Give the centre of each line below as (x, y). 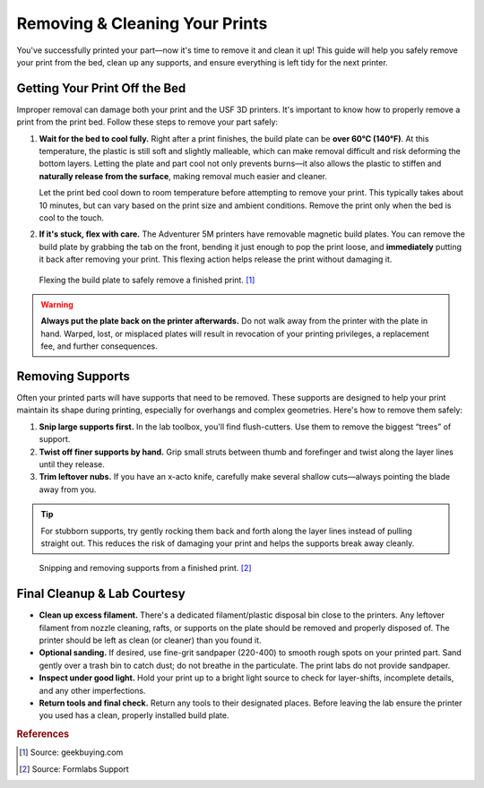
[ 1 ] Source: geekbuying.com (71, 752)
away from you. (68, 489)
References (43, 734)
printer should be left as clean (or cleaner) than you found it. (150, 640)
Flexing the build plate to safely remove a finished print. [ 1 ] (147, 280)
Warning (57, 304)
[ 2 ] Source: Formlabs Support (74, 769)
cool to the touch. (72, 217)
